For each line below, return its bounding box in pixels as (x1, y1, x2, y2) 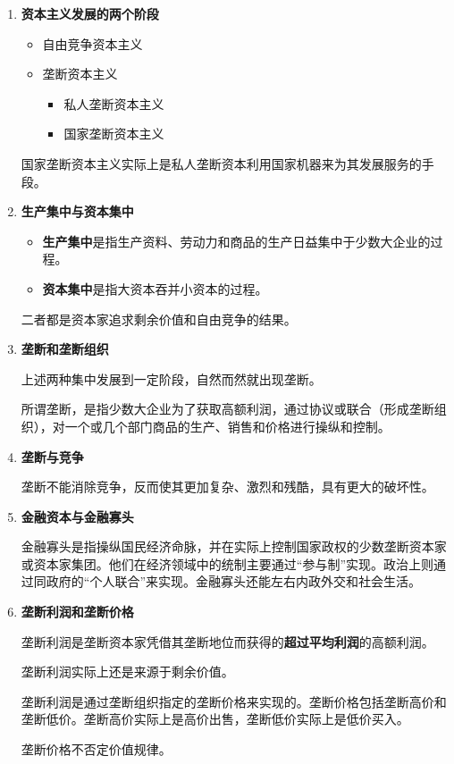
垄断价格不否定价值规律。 (21, 740, 172, 759)
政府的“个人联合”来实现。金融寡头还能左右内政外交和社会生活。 (46, 572, 422, 591)
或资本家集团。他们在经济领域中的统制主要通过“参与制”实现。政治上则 (21, 554, 434, 573)
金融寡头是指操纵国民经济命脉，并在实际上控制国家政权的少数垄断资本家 (21, 537, 447, 556)
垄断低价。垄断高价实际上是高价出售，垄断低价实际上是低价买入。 (21, 709, 409, 728)
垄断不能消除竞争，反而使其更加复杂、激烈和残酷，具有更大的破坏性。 (21, 477, 434, 496)
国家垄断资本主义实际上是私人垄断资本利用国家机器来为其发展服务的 (21, 154, 422, 172)
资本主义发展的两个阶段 (21, 4, 159, 22)
